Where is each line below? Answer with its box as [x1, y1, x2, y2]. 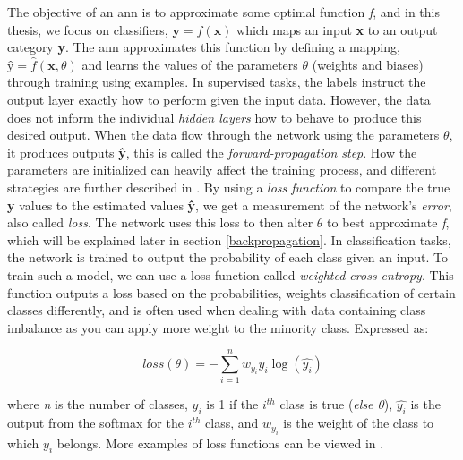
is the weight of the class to [283, 413, 434, 432]
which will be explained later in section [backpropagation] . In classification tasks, [7, 230, 451, 249]
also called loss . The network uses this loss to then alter [7, 213, 313, 232]
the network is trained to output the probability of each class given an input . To [7, 248, 448, 267]
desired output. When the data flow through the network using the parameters [7, 125, 440, 144]
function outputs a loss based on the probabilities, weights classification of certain [7, 283, 456, 302]
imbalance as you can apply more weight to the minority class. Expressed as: [7, 318, 429, 336]
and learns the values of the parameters [81, 55, 298, 73]
